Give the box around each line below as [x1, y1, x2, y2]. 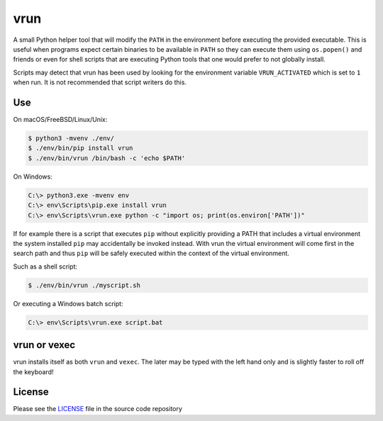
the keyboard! [13, 367, 54, 376]
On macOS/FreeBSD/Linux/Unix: [13, 116, 108, 124]
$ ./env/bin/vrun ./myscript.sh [28, 281, 141, 289]
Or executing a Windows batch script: [13, 299, 123, 308]
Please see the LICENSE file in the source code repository [13, 405, 182, 413]
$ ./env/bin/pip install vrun [28, 144, 133, 152]
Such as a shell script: [13, 262, 78, 271]
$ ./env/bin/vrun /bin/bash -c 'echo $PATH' [28, 154, 186, 162]
